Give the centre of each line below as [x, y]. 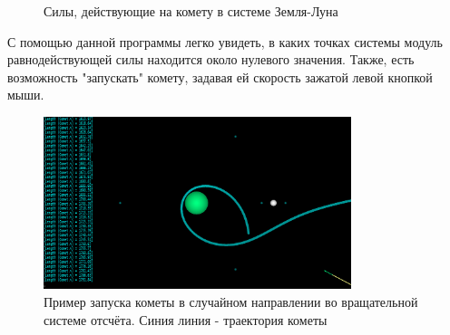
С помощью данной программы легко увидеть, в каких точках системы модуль [225, 41]
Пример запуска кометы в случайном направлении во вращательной [231, 302]
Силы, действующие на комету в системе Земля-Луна [191, 11]
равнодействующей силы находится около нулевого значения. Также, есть [211, 59]
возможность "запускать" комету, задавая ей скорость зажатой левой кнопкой [220, 77]
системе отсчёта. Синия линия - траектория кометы [186, 319]
